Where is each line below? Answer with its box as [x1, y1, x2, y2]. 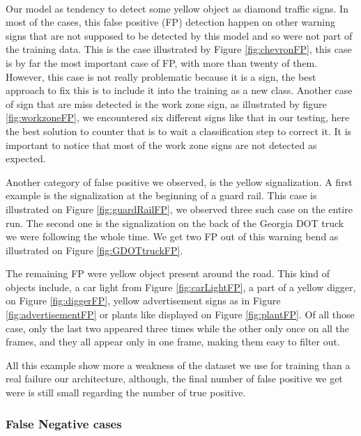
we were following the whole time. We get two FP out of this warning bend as [6, 229, 339, 244]
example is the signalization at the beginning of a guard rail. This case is [6, 188, 317, 203]
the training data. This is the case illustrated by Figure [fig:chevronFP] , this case [6, 42, 352, 56]
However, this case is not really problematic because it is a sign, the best [6, 69, 316, 84]
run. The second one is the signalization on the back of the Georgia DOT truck [6, 215, 344, 230]
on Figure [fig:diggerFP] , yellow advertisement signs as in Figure [6, 293, 281, 308]
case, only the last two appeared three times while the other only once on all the [6, 320, 350, 335]
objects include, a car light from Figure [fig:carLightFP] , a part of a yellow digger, [6, 279, 356, 294]
